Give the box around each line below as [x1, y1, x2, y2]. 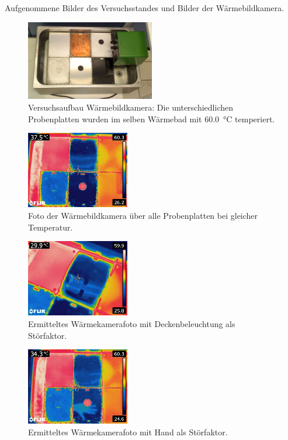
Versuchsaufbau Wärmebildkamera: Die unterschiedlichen [28, 101, 233, 113]
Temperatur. [28, 221, 73, 233]
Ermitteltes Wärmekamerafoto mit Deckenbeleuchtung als [28, 317, 235, 329]
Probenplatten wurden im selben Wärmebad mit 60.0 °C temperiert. [28, 112, 275, 125]
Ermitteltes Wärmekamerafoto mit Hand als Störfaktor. [28, 425, 228, 438]
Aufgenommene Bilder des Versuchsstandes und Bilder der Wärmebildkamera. [5, 2, 284, 13]
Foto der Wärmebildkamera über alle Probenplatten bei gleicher [28, 209, 258, 221]
